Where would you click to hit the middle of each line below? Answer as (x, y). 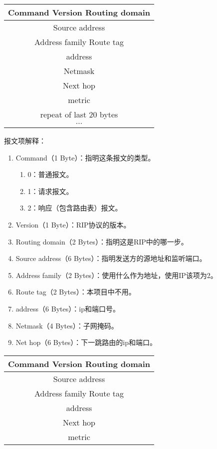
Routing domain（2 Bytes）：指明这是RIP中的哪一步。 (102, 241)
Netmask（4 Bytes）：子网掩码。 (67, 325)
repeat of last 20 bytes (79, 114)
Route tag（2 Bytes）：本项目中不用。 (76, 292)
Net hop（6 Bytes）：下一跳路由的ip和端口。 (86, 342)
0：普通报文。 (50, 174)
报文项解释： (25, 140)
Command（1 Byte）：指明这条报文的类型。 (85, 157)
